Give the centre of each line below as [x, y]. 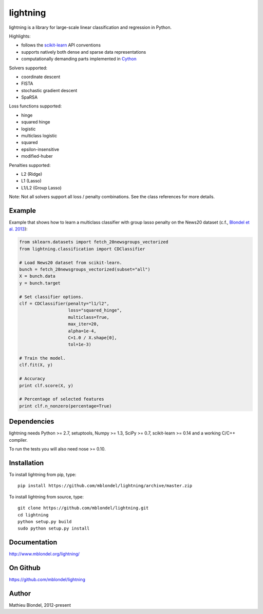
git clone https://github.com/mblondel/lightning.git [83, 508]
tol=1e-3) [80, 345]
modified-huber [37, 156]
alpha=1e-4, [82, 331]
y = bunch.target [40, 283]
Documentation [33, 542]
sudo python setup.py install [54, 529]
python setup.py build [45, 522]
